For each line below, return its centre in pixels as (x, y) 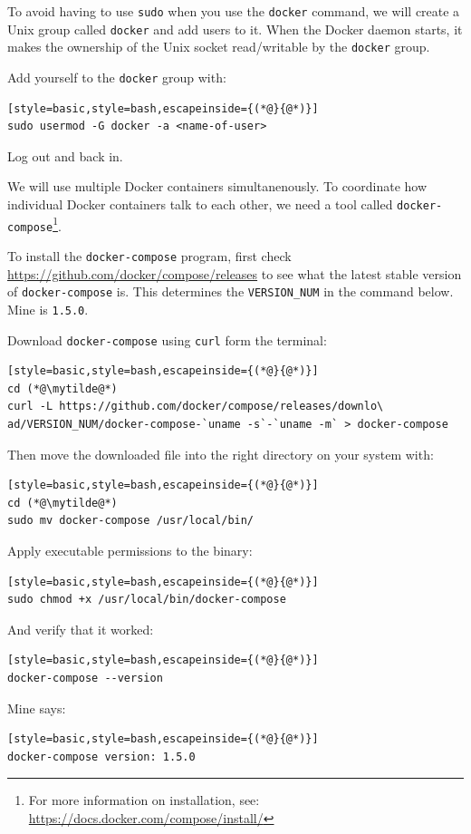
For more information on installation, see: (144, 800)
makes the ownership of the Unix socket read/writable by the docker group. (219, 47)
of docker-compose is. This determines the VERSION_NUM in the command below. (231, 291)
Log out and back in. (65, 155)
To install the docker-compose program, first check (149, 255)
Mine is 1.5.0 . (48, 309)
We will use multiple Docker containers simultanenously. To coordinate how (217, 186)
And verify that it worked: (81, 629)
